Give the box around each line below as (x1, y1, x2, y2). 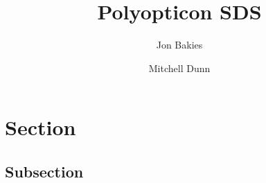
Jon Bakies (156, 37, 203, 52)
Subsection (5, 160, 84, 182)
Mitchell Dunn (148, 60, 211, 75)
